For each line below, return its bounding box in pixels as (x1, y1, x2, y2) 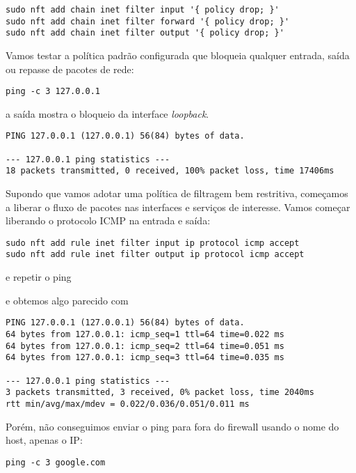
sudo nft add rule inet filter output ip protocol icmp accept (6, 249, 305, 260)
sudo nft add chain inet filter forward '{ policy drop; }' (6, 16, 290, 26)
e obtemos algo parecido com (6, 293, 129, 307)
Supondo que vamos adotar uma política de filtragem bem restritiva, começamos (6, 186, 348, 201)
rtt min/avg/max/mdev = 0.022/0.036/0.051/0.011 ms (6, 398, 250, 409)
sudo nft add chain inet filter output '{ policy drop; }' (6, 28, 284, 38)
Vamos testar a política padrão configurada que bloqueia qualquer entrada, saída (6, 47, 350, 62)
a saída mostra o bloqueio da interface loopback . (6, 106, 209, 121)
